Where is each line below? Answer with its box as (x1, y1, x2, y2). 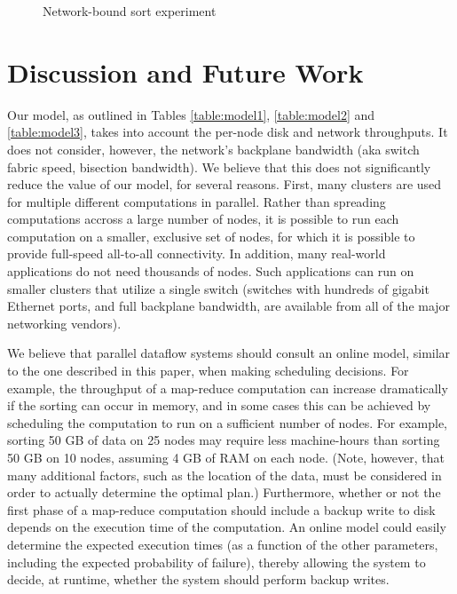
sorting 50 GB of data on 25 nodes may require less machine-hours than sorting (7, 431, 440, 449)
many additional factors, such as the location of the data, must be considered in (7, 465, 442, 484)
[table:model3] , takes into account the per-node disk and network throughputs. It (7, 123, 448, 141)
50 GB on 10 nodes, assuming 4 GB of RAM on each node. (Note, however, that (7, 448, 445, 466)
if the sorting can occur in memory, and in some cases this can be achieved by (7, 396, 431, 415)
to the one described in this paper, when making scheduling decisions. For (7, 361, 409, 380)
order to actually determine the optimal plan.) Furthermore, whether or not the (7, 483, 441, 502)
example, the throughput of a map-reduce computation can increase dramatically (7, 378, 448, 397)
